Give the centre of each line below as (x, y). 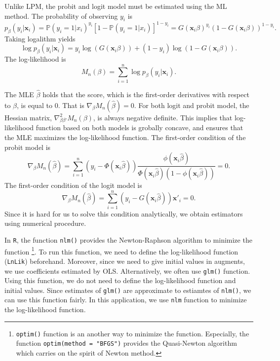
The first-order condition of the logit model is (73, 185)
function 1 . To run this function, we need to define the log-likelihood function (121, 251)
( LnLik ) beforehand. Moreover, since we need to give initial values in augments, (125, 261)
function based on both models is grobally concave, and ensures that (140, 127)
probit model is (28, 147)
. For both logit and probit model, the (192, 105)
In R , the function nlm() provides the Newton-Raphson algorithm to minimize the (128, 239)
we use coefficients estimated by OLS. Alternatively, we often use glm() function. (127, 271)
